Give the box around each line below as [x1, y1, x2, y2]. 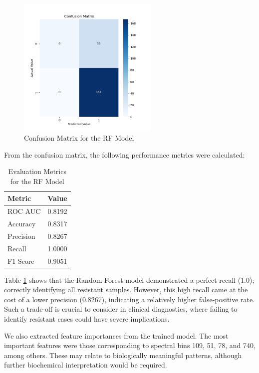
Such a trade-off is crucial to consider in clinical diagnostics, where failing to [4, 304, 238, 314]
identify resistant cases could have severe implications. [4, 314, 170, 324]
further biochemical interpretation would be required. [4, 360, 167, 370]
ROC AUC [7, 206, 41, 216]
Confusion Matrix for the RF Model [24, 132, 134, 143]
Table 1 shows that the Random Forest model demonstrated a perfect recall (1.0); [4, 274, 255, 285]
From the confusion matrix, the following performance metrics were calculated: [4, 149, 245, 160]
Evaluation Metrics [8, 166, 66, 177]
